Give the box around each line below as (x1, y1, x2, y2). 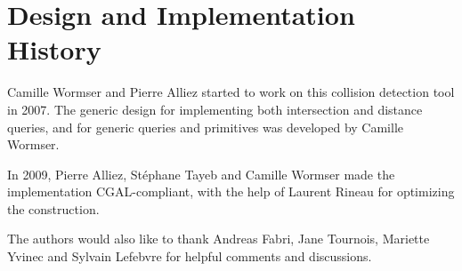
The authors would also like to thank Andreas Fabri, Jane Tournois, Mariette (7, 229, 430, 248)
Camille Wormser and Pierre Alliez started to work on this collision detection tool (7, 83, 455, 101)
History (7, 31, 101, 68)
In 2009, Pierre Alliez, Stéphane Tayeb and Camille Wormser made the (7, 164, 395, 183)
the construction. (7, 199, 100, 218)
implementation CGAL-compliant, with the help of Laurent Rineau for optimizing (7, 182, 455, 201)
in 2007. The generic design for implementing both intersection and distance (7, 100, 423, 118)
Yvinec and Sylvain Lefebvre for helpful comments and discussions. (7, 247, 372, 266)
